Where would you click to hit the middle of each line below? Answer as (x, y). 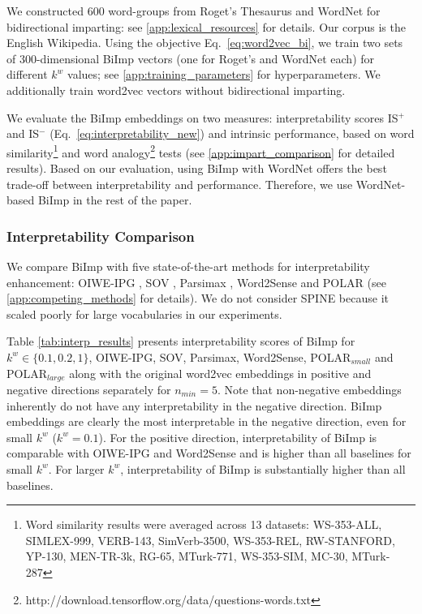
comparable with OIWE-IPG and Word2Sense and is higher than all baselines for (209, 453)
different (27, 74)
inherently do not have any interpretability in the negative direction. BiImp (194, 405)
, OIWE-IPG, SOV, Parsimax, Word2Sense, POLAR (220, 356)
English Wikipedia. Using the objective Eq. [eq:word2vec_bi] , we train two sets (205, 43)
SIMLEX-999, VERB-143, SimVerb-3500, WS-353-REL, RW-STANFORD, (210, 540)
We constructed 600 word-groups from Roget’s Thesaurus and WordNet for (194, 11)
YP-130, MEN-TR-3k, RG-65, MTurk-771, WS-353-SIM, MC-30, (187, 556)
